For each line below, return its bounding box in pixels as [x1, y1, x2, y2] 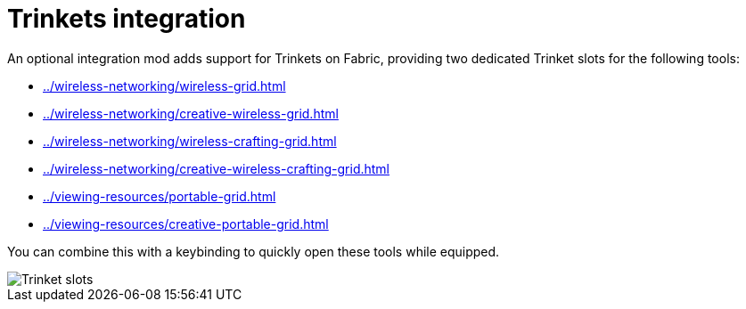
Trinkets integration [7, 4, 246, 34]
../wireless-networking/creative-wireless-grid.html [43, 105, 339, 121]
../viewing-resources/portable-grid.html [43, 188, 276, 204]
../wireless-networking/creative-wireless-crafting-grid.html [43, 160, 389, 176]
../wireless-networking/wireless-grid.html [43, 77, 286, 94]
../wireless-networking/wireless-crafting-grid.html [43, 133, 337, 149]
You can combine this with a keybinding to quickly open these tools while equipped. [7, 243, 500, 259]
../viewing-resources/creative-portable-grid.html [43, 215, 329, 232]
